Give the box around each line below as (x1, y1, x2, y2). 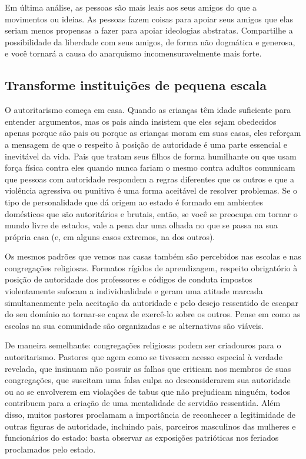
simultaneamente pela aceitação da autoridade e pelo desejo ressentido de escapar (5, 296, 298, 308)
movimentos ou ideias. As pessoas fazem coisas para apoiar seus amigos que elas (5, 12, 294, 25)
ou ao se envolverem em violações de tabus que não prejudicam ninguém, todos (5, 385, 290, 397)
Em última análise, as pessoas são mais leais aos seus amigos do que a (5, 1, 257, 13)
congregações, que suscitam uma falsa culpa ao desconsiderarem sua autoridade (5, 374, 291, 386)
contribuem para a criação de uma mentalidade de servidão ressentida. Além (5, 397, 281, 409)
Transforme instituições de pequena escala (5, 76, 267, 94)
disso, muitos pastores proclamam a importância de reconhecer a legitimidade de (5, 408, 296, 421)
